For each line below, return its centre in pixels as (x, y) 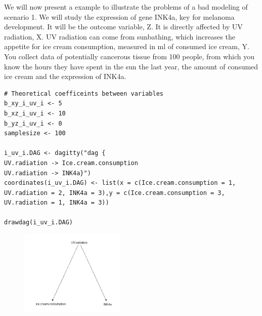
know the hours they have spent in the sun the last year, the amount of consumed (131, 66)
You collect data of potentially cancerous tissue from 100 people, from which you (129, 56)
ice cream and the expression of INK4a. (65, 76)
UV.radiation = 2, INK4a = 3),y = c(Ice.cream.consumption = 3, (115, 193)
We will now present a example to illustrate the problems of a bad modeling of (126, 7)
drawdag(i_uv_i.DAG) (39, 223)
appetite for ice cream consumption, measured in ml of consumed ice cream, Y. (127, 46)
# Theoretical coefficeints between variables (84, 93)
